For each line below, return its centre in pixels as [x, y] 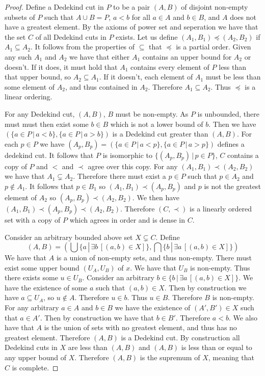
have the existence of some [46, 287]
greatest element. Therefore [47, 337]
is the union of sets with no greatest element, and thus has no [140, 327]
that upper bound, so [38, 77]
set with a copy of [33, 219]
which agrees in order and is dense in [127, 219]
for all [141, 17]
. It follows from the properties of [83, 47]
